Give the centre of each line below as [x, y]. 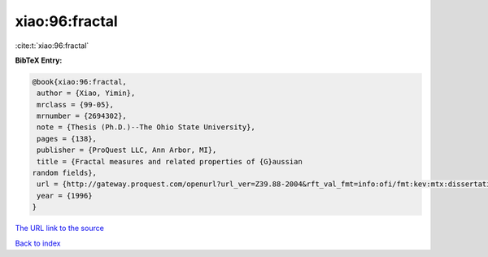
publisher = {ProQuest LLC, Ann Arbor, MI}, [127, 150]
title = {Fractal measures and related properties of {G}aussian [170, 161]
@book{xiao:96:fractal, [80, 82]
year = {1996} [65, 196]
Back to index [38, 243]
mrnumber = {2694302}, [82, 116]
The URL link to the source [60, 229]
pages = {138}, [67, 139]
